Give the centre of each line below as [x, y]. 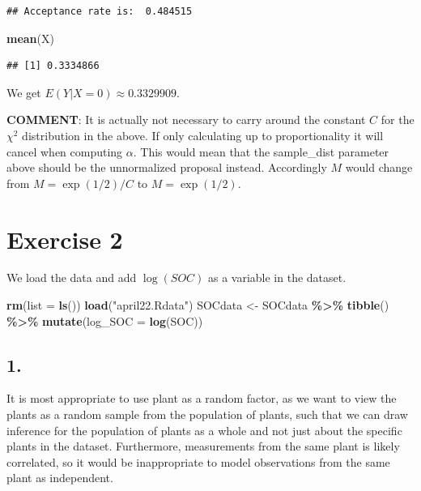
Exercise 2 [65, 239]
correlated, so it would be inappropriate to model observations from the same [198, 461]
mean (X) [30, 38]
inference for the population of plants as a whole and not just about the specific [204, 430]
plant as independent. [60, 478]
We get [24, 92]
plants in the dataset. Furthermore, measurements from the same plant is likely [203, 446]
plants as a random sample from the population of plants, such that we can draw [207, 414]
